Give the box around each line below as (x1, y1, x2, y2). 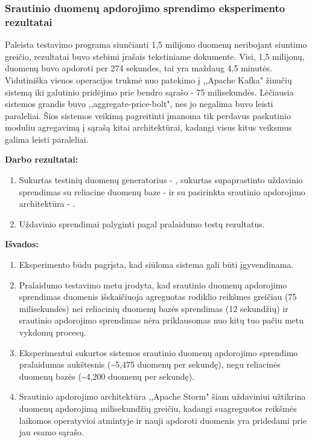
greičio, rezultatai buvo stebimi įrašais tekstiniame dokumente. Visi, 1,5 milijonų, (5, 50, 305, 62)
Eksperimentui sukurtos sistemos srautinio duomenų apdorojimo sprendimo (19, 346, 298, 359)
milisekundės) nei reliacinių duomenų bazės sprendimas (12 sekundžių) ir (19, 302, 288, 314)
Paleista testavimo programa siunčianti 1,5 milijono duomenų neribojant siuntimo (5, 38, 307, 51)
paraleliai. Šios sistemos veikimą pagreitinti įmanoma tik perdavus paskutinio (5, 109, 291, 122)
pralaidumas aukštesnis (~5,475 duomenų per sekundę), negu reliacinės (19, 358, 281, 371)
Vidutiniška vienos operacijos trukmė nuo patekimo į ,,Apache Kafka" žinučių (5, 73, 292, 86)
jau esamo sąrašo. (19, 426, 84, 438)
